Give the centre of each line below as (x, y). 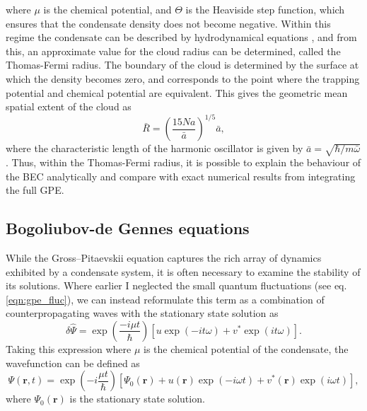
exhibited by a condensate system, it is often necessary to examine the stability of (183, 271)
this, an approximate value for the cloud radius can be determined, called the (173, 51)
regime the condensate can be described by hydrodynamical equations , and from (181, 37)
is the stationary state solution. (137, 399)
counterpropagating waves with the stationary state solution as (142, 313)
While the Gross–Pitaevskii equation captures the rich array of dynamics (164, 257)
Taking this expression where (69, 348)
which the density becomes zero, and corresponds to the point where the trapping (183, 78)
